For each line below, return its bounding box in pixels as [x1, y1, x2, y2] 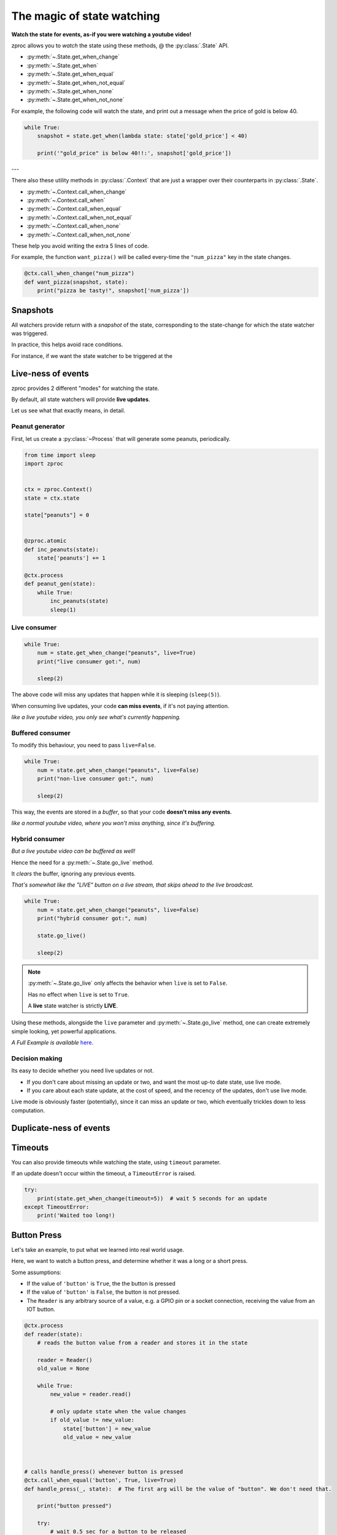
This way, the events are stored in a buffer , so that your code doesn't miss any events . [11, 808, 232, 815]
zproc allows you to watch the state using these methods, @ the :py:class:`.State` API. [11, 42, 230, 49]
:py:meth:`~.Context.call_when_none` [26, 222, 121, 230]
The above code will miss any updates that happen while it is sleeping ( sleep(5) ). [11, 691, 221, 698]
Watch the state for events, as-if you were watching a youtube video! [11, 31, 192, 38]
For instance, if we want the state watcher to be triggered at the [11, 352, 173, 359]
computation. [11, 1106, 45, 1114]
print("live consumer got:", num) [37, 658, 141, 665]
